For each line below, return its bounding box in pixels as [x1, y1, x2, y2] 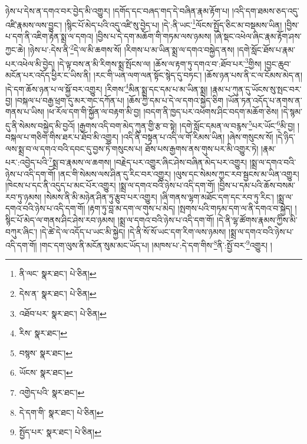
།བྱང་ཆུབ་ [264, 57, 291, 69]
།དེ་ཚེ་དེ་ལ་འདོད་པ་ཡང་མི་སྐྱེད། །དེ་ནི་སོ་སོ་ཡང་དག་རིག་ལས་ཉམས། [39, 225, 226, 237]
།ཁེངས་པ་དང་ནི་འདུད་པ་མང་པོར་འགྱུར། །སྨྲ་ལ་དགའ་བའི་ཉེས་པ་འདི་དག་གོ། [5, 179, 215, 191]
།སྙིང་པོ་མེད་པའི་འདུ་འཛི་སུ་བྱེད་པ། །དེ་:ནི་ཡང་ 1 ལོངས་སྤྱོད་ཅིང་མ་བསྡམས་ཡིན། [64, 16, 282, 31]
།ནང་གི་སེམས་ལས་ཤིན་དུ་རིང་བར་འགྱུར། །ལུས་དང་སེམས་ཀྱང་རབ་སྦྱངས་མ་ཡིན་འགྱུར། [58, 167, 299, 180]
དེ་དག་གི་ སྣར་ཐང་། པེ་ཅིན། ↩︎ [19, 406, 104, 418]
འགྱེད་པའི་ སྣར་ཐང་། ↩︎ [19, 386, 85, 399]
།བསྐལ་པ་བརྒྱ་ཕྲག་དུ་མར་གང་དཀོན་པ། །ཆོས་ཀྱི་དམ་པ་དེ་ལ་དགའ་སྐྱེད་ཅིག [15, 94, 224, 106]
